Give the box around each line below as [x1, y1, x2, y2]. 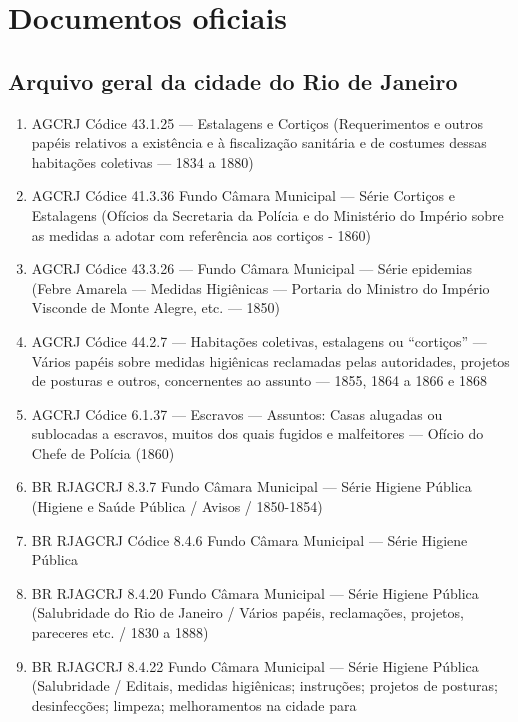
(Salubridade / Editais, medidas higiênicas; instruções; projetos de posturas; [31, 675, 498, 696]
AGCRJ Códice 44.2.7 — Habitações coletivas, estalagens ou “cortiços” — [31, 330, 487, 351]
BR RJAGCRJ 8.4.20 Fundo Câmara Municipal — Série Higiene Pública [31, 582, 479, 603]
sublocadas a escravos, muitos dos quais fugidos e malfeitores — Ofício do [31, 423, 484, 444]
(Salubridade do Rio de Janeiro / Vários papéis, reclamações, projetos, [31, 602, 464, 623]
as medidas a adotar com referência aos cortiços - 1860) [31, 224, 371, 245]
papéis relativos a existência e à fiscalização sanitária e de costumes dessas [31, 132, 487, 153]
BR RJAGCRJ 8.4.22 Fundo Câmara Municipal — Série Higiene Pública [31, 655, 479, 676]
